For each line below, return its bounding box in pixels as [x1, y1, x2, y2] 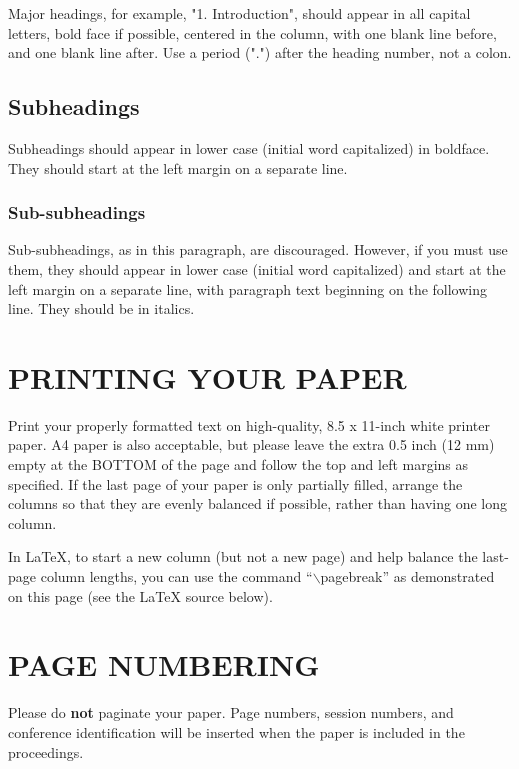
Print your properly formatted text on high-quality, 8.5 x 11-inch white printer [8, 414, 490, 435]
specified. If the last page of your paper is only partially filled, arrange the [8, 473, 463, 494]
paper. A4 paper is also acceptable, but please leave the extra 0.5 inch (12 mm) [8, 434, 495, 455]
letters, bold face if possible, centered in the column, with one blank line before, [8, 22, 497, 43]
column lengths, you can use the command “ [40, 566, 313, 587]
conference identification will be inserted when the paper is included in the [8, 721, 465, 742]
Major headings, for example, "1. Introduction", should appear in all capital [8, 3, 471, 23]
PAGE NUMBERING [8, 644, 320, 685]
